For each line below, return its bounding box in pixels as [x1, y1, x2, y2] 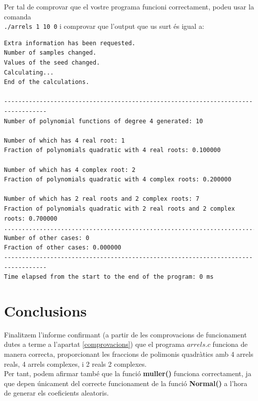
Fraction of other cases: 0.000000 [4, 244, 122, 251]
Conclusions [4, 300, 87, 321]
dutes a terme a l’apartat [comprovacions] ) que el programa [4, 339, 185, 349]
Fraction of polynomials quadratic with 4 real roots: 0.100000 [4, 147, 221, 154]
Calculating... [4, 69, 54, 76]
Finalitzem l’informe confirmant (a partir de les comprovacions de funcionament [4, 329, 247, 339]
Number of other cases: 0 [4, 234, 89, 241]
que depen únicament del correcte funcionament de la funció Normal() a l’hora [4, 378, 248, 388]
